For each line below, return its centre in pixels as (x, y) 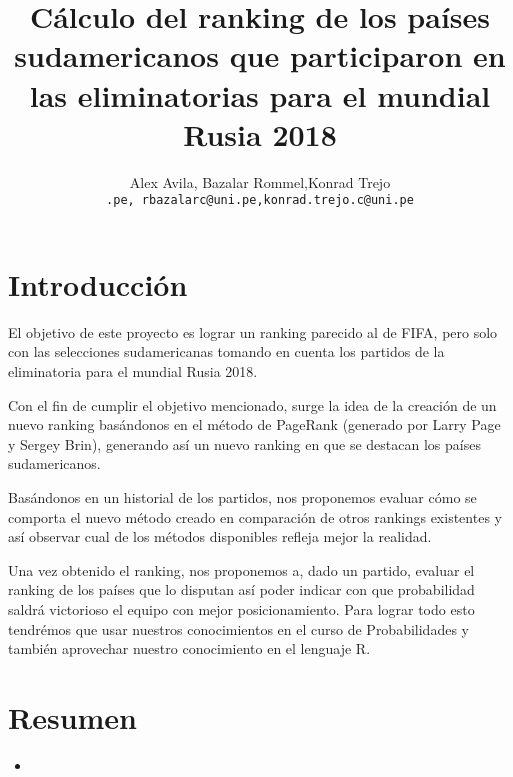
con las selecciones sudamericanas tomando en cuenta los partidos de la (226, 351)
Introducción (98, 283)
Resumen (72, 716)
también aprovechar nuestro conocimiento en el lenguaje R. (189, 648)
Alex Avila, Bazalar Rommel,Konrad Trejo (260, 181)
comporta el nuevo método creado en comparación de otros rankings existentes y (255, 516)
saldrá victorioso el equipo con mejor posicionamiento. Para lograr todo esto (241, 609)
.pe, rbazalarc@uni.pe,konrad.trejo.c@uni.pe (260, 200)
